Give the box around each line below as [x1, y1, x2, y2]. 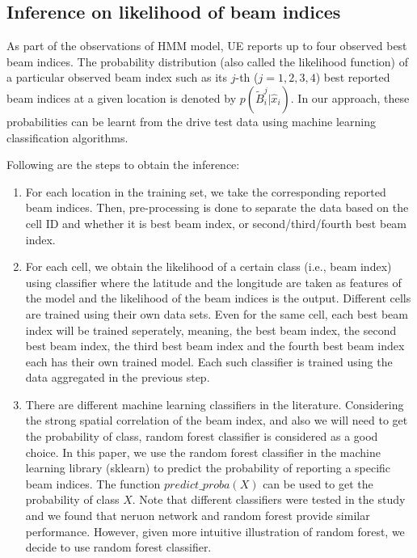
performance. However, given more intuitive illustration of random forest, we [25, 522, 405, 539]
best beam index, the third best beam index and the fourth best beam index [25, 337, 405, 354]
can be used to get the [263, 475, 373, 492]
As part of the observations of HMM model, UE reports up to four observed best [6, 37, 407, 54]
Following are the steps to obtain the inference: [6, 156, 240, 173]
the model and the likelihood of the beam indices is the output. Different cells [25, 290, 411, 306]
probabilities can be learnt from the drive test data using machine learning [6, 112, 377, 129]
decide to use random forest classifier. [25, 539, 212, 556]
